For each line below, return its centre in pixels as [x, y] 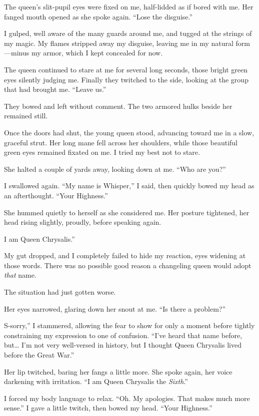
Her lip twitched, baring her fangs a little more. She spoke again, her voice [118, 371]
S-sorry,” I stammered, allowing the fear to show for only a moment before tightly [129, 325]
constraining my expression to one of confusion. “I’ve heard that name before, [123, 335]
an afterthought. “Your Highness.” [56, 195]
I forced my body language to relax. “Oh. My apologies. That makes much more [127, 398]
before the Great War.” [39, 355]
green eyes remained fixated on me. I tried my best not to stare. [102, 152]
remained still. [26, 116]
